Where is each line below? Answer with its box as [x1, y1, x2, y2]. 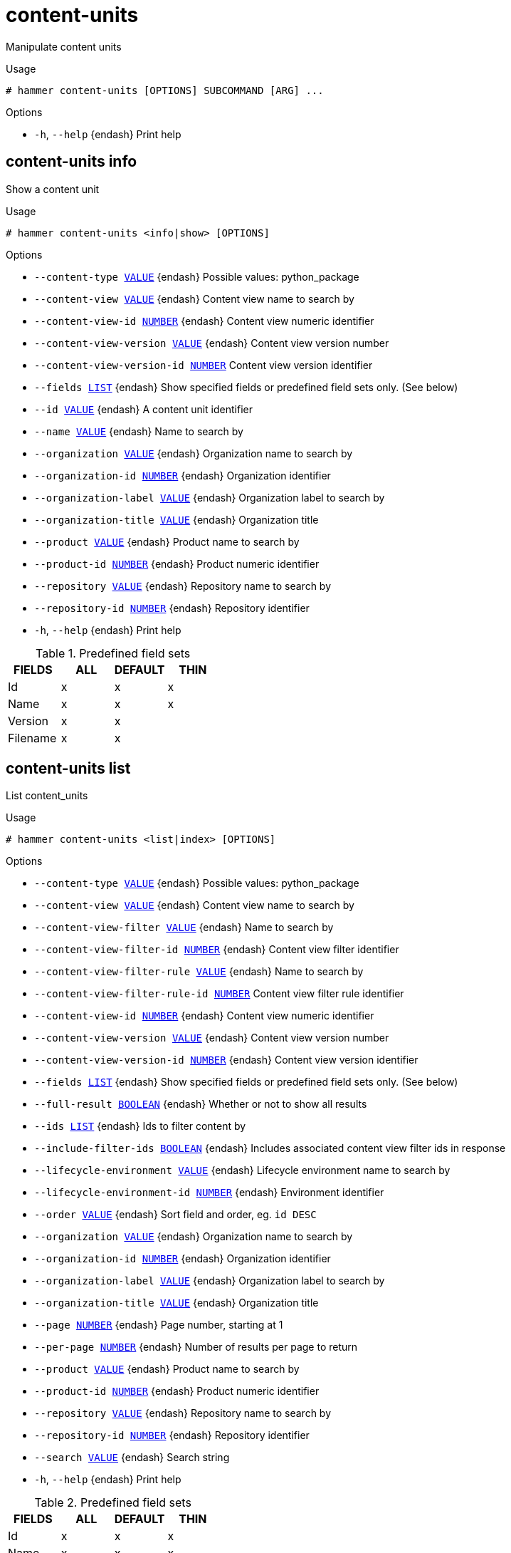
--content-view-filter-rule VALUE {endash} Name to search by [34, 965, 364, 978]
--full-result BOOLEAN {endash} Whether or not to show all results [34, 1098, 367, 1111]
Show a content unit [6, 182, 100, 195]
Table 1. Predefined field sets [36, 645, 191, 660]
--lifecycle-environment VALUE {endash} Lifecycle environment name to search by [34, 1164, 451, 1177]
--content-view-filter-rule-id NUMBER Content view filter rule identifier [34, 987, 404, 1000]
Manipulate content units [6, 40, 122, 53]
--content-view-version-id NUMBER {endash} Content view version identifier [34, 1054, 418, 1066]
